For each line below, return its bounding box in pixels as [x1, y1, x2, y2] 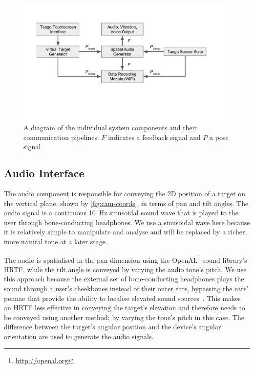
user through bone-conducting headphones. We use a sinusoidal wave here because [4, 217, 250, 227]
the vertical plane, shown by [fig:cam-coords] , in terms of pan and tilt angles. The [4, 198, 249, 208]
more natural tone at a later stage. [4, 236, 107, 247]
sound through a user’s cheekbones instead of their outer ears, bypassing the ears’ [4, 283, 249, 294]
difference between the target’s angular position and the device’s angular [4, 322, 221, 332]
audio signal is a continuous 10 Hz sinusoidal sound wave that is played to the [4, 208, 239, 218]
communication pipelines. [23, 132, 99, 142]
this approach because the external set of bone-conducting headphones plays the [4, 274, 244, 284]
